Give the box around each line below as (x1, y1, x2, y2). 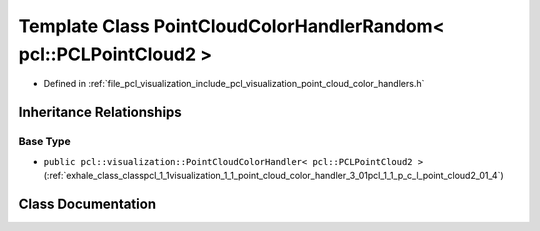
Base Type (18, 135, 71, 149)
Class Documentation (18, 195, 157, 212)
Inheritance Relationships (18, 104, 182, 121)
